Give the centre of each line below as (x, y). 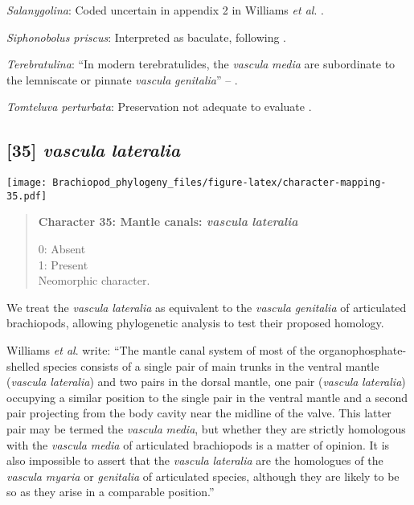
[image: (27, 183)
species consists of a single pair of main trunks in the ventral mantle (211, 365)
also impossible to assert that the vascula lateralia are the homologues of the (195, 460)
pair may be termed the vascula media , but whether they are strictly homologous (206, 429)
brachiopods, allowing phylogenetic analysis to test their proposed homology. (195, 323)
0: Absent (62, 249)
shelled (23, 365)
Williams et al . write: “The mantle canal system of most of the (161, 350)
